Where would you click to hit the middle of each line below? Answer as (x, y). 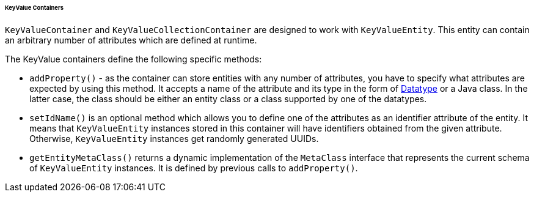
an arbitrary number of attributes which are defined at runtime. (131, 40)
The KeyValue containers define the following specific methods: (133, 59)
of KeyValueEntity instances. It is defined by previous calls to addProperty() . (194, 168)
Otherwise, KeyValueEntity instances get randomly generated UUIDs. (174, 138)
